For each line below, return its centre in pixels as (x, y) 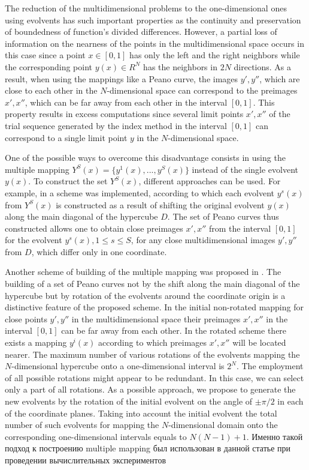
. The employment (270, 366)
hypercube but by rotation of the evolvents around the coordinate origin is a (145, 295)
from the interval (240, 228)
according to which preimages (153, 342)
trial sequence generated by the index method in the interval (116, 125)
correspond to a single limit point (66, 137)
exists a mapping (36, 342)
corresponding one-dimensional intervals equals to (96, 436)
